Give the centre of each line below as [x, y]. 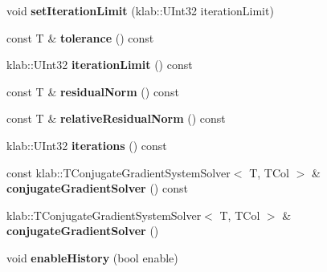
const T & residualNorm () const [93, 91]
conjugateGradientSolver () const [97, 188]
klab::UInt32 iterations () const [87, 145]
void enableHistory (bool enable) [92, 257]
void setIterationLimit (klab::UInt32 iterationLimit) [140, 10]
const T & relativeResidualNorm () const [116, 118]
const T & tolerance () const [80, 37]
